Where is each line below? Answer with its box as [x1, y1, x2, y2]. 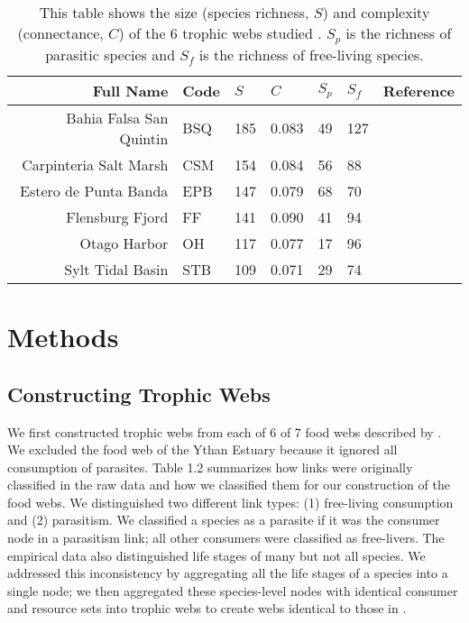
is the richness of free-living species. [198, 43, 424, 65]
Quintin [119, 127, 169, 149]
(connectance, [17, 23, 104, 43]
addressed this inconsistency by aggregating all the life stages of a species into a [7, 563, 448, 582]
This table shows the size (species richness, [39, 2, 309, 23]
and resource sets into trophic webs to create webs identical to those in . [7, 599, 407, 618]
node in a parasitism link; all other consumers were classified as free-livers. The [7, 528, 445, 547]
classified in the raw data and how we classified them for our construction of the [7, 475, 450, 494]
